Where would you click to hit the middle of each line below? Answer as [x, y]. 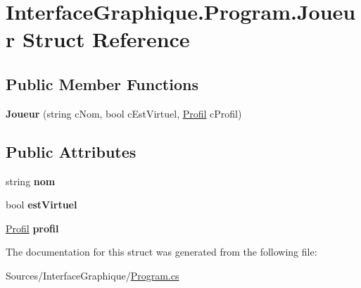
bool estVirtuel [42, 205]
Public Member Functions [102, 83]
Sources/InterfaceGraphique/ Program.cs [93, 275]
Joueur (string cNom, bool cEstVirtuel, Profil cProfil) [124, 113]
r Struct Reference [98, 39]
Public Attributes [71, 151]
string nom [31, 181]
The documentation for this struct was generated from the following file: [161, 252]
